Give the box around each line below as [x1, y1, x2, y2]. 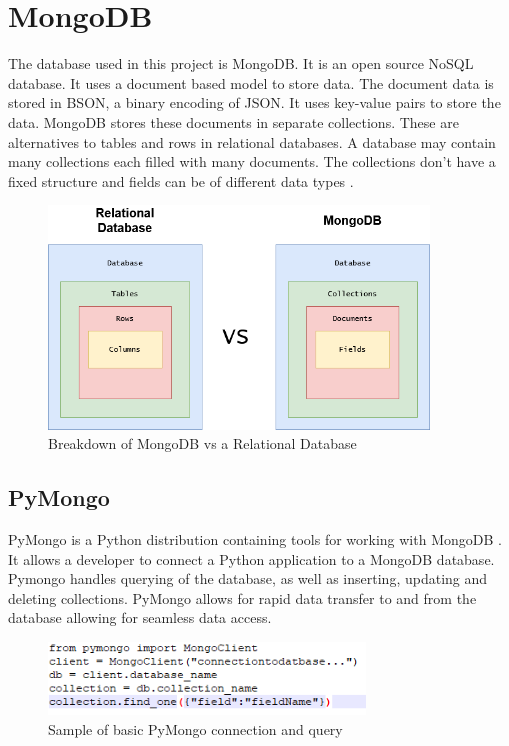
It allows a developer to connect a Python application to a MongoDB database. [8, 548, 495, 569]
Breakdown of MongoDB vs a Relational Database [48, 433, 357, 454]
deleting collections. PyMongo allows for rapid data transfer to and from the [8, 587, 477, 608]
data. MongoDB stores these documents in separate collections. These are [8, 111, 459, 132]
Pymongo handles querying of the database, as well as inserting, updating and [8, 568, 488, 589]
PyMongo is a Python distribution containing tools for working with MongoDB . [8, 528, 502, 549]
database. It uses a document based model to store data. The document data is [8, 72, 494, 93]
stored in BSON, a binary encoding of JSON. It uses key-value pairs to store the [8, 92, 501, 113]
